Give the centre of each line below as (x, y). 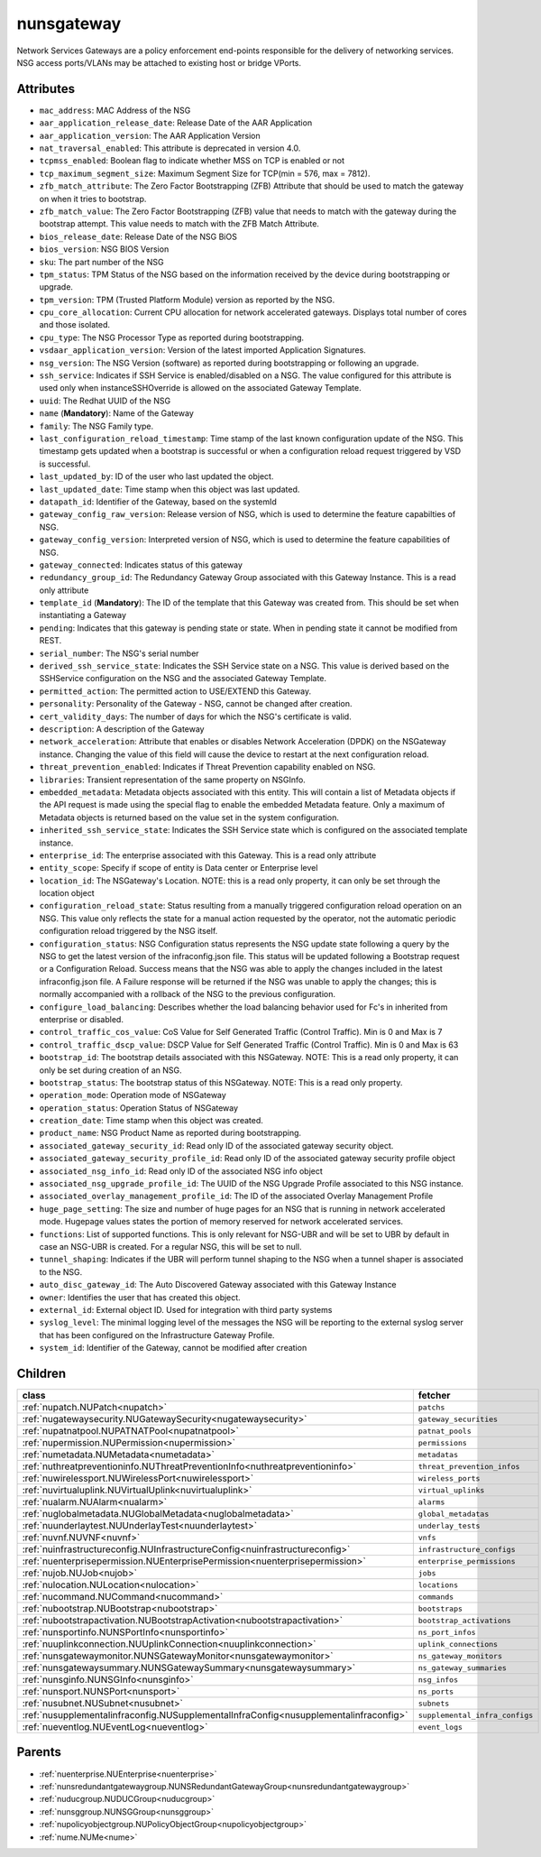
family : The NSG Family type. (96, 426)
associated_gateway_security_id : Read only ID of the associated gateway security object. (216, 1145)
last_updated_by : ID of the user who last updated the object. (156, 476)
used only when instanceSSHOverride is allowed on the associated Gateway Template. (200, 388)
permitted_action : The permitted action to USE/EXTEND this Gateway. (175, 691)
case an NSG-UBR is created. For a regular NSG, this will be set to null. (170, 1247)
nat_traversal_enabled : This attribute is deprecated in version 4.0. (170, 148)
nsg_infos (438, 1680)
